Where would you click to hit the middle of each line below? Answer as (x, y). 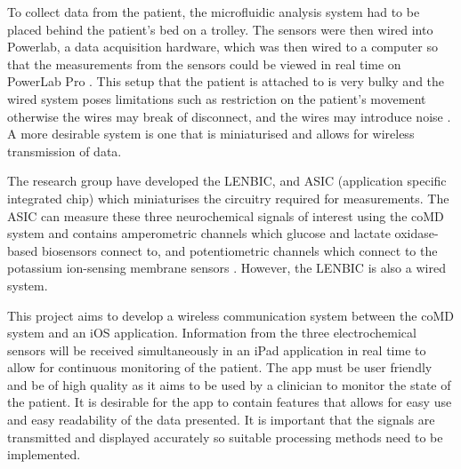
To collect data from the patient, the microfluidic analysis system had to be (214, 12)
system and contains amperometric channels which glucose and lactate (199, 233)
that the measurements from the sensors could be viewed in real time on (204, 64)
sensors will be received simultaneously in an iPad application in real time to (217, 350)
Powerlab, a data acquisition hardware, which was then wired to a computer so (222, 47)
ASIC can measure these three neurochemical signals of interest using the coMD (226, 215)
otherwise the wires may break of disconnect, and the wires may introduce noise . (229, 116)
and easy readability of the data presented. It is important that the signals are (221, 420)
